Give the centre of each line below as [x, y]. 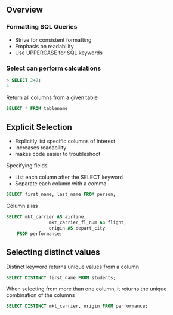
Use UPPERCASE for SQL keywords [59, 53]
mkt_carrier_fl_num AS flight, [88, 223]
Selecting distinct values [53, 253]
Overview [25, 10]
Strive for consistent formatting [53, 40]
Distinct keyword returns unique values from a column [72, 267]
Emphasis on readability [44, 46]
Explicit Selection [39, 127]
